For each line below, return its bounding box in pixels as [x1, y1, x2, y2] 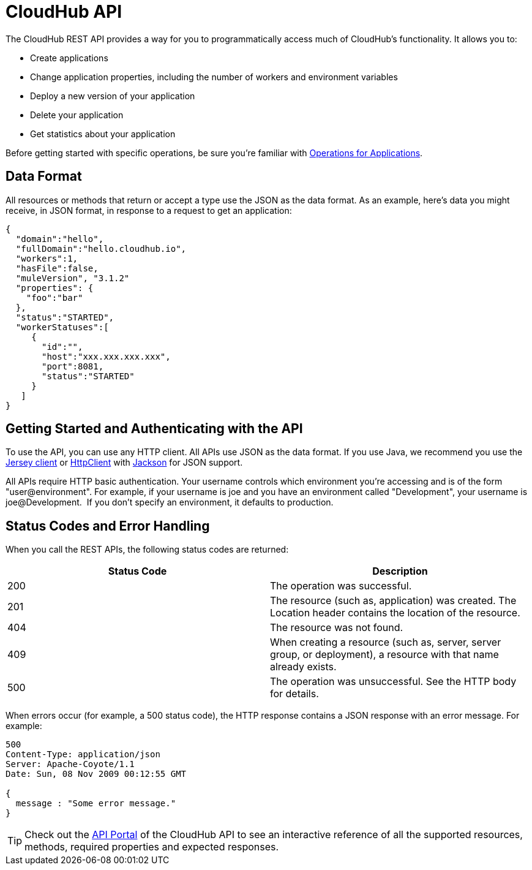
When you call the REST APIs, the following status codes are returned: [6, 544, 289, 555]
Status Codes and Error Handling [6, 518, 210, 534]
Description [372, 565, 428, 578]
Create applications [30, 52, 108, 63]
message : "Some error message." [15, 798, 176, 809]
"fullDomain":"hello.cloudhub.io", [15, 243, 187, 254]
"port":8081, [42, 361, 104, 371]
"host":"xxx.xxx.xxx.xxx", [42, 351, 171, 361]
